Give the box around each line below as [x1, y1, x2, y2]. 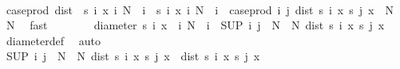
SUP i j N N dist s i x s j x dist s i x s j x [6, 48, 260, 64]
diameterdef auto [6, 32, 101, 48]
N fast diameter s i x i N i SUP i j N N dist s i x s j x [6, 17, 385, 33]
